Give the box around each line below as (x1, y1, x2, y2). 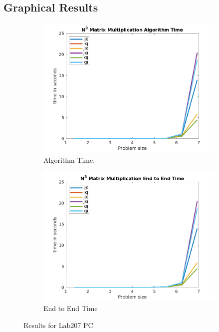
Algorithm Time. (43, 154, 95, 165)
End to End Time (43, 303, 98, 313)
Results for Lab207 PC (23, 319, 93, 330)
